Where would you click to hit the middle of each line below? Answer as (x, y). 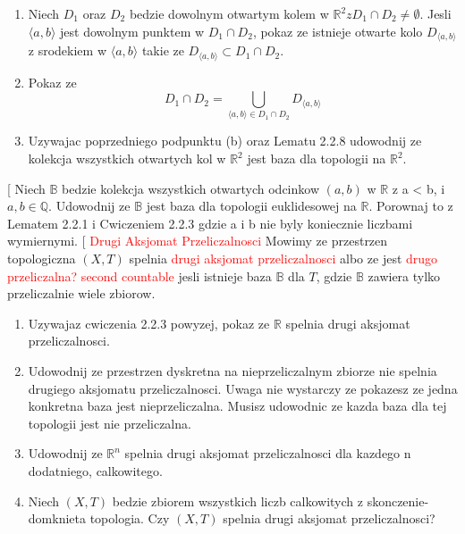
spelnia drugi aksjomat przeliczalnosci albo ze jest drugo (283, 258)
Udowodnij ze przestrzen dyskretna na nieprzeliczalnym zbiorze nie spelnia (232, 370)
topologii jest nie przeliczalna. (110, 423)
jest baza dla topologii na (317, 159)
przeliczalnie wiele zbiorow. (81, 293)
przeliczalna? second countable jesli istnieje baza (139, 275)
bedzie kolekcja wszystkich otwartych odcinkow (190, 188)
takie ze (163, 50)
